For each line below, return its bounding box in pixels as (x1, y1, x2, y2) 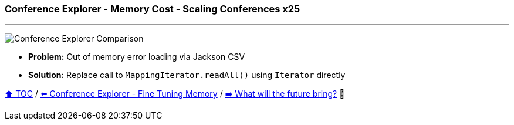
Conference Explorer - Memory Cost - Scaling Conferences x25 (5, 3, 300, 15)
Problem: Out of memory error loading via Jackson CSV (28, 52, 245, 62)
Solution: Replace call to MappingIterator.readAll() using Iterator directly (28, 70, 346, 80)
